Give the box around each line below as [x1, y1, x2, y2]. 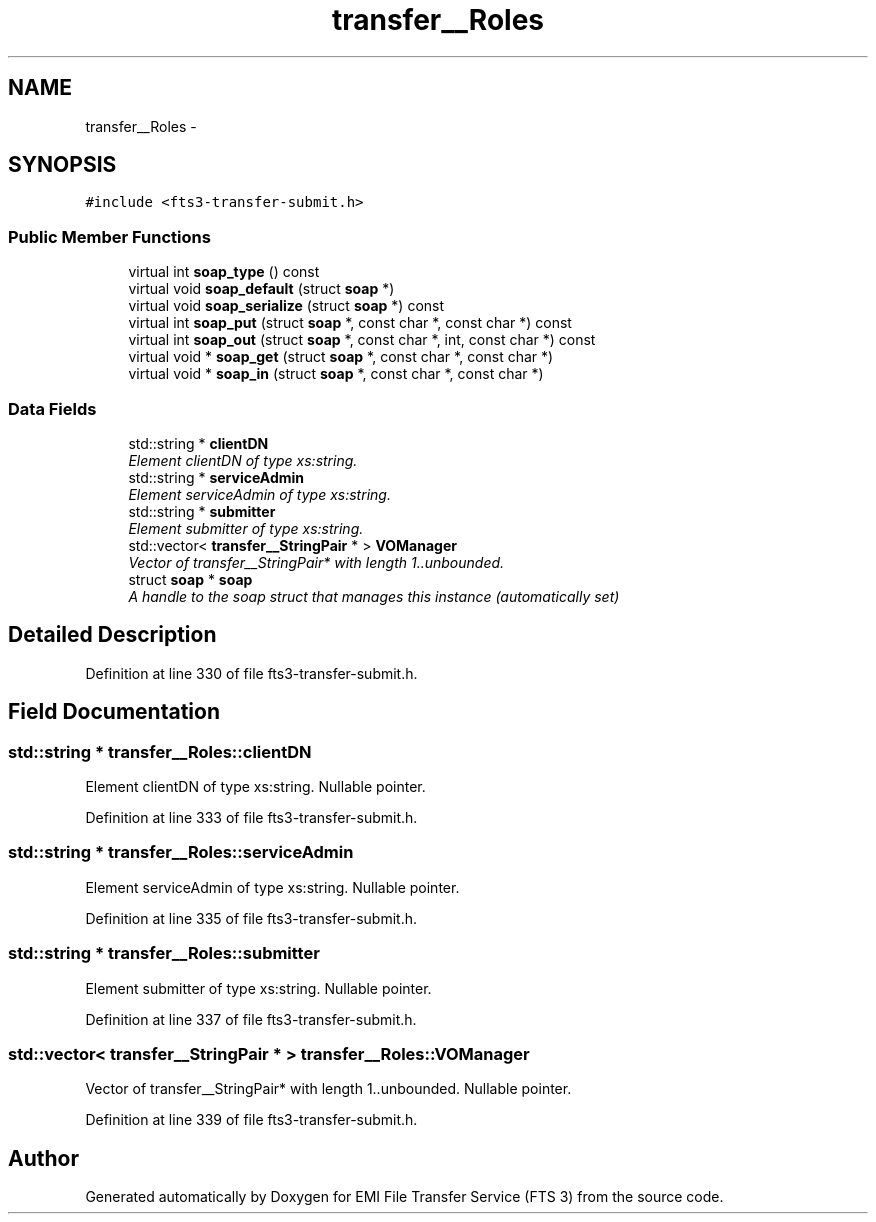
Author [8, 1145, 79, 1171]
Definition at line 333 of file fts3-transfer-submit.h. [85, 809, 418, 826]
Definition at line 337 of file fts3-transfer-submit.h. [85, 1010, 417, 1028]
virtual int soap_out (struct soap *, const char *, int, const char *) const [128, 331, 596, 349]
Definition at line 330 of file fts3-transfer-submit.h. [85, 664, 418, 682]
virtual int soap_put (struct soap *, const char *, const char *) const [128, 314, 572, 332]
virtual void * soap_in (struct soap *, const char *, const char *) [128, 365, 544, 383]
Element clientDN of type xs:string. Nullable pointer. [85, 778, 426, 795]
